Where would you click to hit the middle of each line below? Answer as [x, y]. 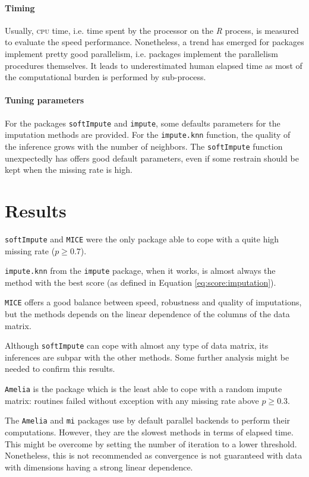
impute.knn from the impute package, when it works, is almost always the [140, 271]
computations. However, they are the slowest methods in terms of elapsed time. [149, 432]
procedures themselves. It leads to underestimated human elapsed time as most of [154, 65]
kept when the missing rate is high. [69, 170]
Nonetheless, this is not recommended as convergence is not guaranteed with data [154, 455]
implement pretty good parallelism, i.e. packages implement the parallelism [141, 53]
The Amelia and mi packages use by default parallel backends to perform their [148, 420]
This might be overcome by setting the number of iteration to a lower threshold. [151, 443]
